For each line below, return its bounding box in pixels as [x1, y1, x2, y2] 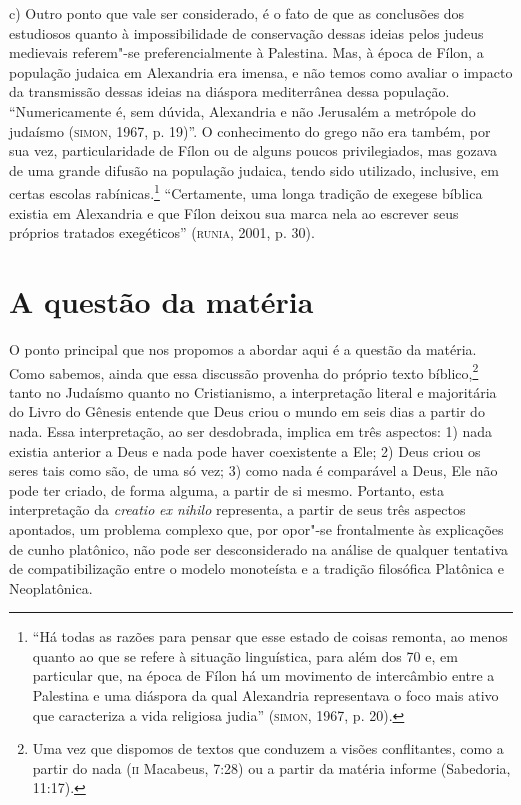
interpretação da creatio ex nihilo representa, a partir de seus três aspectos [9, 499, 466, 520]
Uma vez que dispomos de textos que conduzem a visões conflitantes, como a [32, 738, 504, 759]
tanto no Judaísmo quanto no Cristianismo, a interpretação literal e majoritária [9, 381, 497, 402]
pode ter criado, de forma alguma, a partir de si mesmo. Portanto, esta [9, 479, 445, 500]
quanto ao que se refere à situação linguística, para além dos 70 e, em [32, 645, 458, 666]
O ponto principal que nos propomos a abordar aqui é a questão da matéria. [9, 338, 477, 359]
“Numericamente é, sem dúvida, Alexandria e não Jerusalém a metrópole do [9, 100, 476, 121]
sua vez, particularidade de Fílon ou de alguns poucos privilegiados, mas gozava [9, 140, 497, 161]
